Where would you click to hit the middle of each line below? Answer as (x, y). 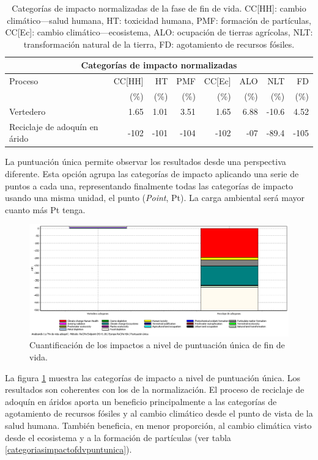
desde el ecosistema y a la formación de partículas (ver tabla (118, 437)
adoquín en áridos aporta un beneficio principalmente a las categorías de (141, 401)
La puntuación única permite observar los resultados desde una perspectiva (146, 162)
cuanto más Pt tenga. (45, 209)
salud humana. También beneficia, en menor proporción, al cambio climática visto (158, 425)
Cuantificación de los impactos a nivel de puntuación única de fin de (157, 345)
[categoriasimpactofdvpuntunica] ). (68, 449)
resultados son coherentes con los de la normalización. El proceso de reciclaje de (155, 389)
